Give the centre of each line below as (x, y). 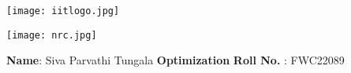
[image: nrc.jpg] (52, 35)
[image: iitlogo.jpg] (63, 11)
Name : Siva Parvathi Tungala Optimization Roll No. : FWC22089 (175, 60)
